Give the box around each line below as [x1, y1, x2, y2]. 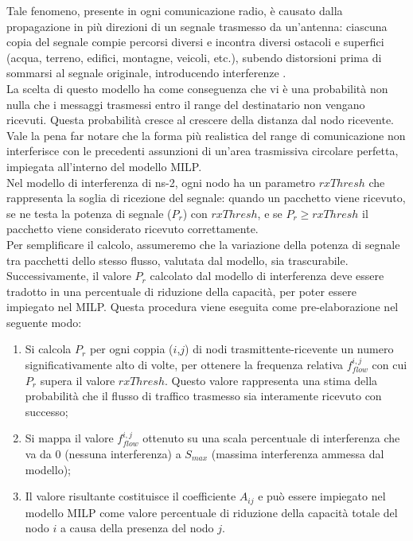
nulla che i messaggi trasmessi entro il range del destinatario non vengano [6, 95, 365, 112]
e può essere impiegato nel [258, 488, 386, 504]
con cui [372, 356, 407, 373]
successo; [25, 403, 68, 419]
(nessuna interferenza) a [64, 446, 181, 462]
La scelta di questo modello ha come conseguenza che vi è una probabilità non [6, 80, 388, 96]
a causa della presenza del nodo [60, 520, 214, 536]
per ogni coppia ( [89, 341, 173, 357]
